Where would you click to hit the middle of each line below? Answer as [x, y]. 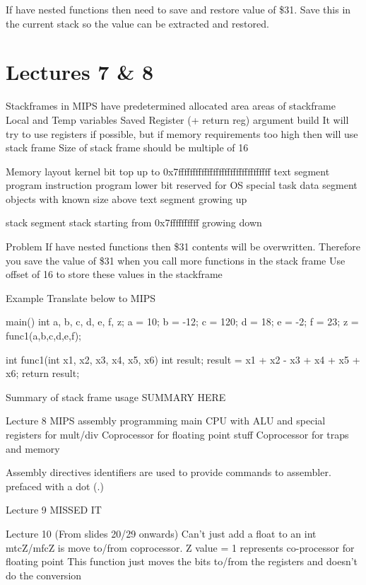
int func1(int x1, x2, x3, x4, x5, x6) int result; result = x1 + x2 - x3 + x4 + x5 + [183, 359]
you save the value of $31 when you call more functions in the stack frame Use [176, 260]
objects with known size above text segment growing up [126, 198]
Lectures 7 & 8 [79, 72]
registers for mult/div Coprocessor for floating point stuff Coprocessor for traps [177, 434]
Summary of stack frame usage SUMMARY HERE [116, 396]
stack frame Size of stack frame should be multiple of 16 [127, 147]
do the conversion [44, 575]
